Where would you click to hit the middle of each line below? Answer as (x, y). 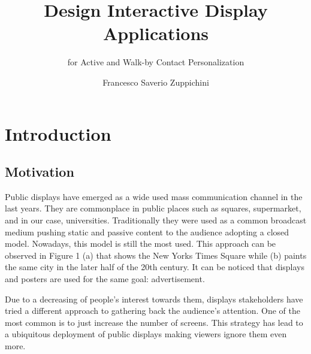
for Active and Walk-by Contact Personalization (156, 62)
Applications (156, 33)
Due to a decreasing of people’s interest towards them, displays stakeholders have (154, 299)
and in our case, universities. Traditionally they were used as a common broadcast (156, 220)
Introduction (58, 133)
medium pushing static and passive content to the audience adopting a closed (147, 232)
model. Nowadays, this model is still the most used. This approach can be (141, 243)
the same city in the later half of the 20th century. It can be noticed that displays (155, 267)
